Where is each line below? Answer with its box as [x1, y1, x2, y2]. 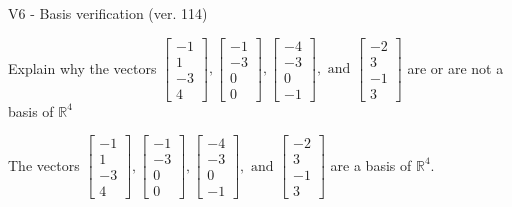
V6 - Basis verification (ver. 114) [8, 3, 208, 23]
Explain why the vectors [8, 57, 157, 78]
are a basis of [330, 154, 412, 175]
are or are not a [407, 57, 504, 78]
